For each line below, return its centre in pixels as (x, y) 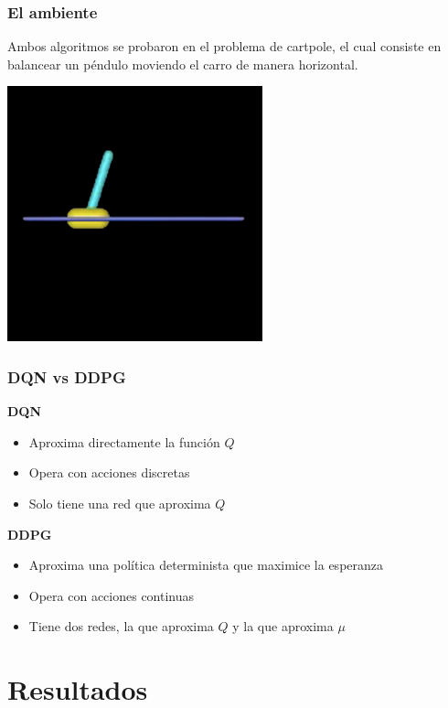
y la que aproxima (283, 626)
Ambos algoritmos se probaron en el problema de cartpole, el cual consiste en (224, 46)
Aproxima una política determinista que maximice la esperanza (206, 565)
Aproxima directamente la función (124, 441)
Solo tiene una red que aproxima (120, 503)
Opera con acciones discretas (109, 472)
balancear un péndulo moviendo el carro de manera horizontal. (183, 64)
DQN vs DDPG (67, 376)
